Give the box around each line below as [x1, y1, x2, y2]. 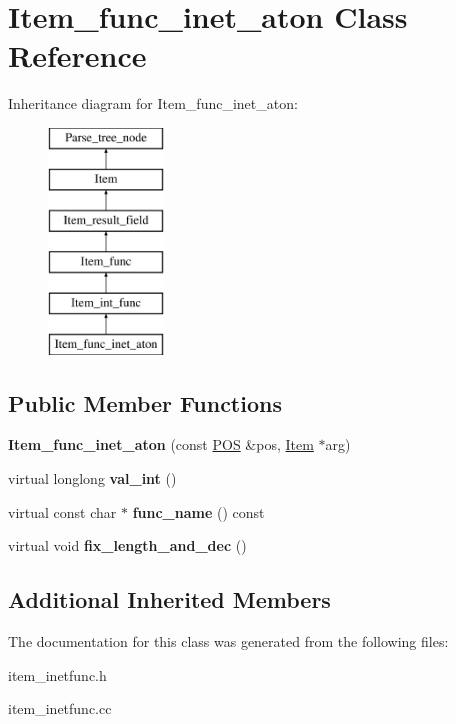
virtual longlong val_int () [8, 468, 177, 489]
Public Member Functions [8, 387, 282, 418]
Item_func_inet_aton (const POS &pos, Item [8, 434, 314, 455]
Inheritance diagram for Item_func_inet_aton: [8, 93, 298, 114]
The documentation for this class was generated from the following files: [8, 631, 449, 652]
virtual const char [8, 501, 117, 522]
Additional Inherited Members [8, 584, 331, 615]
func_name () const [132, 501, 265, 522]
